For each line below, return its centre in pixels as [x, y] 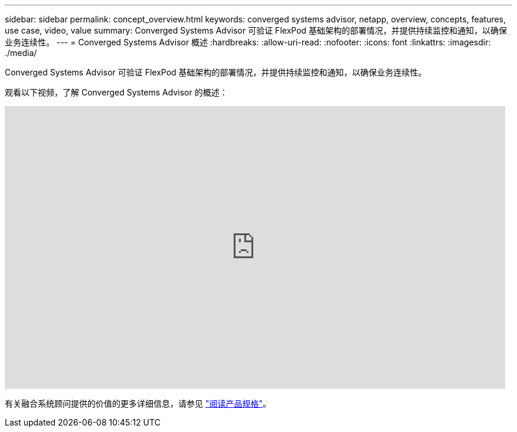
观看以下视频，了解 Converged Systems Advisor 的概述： [116, 92]
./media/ [21, 53]
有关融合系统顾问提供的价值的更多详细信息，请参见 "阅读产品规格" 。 [138, 403]
